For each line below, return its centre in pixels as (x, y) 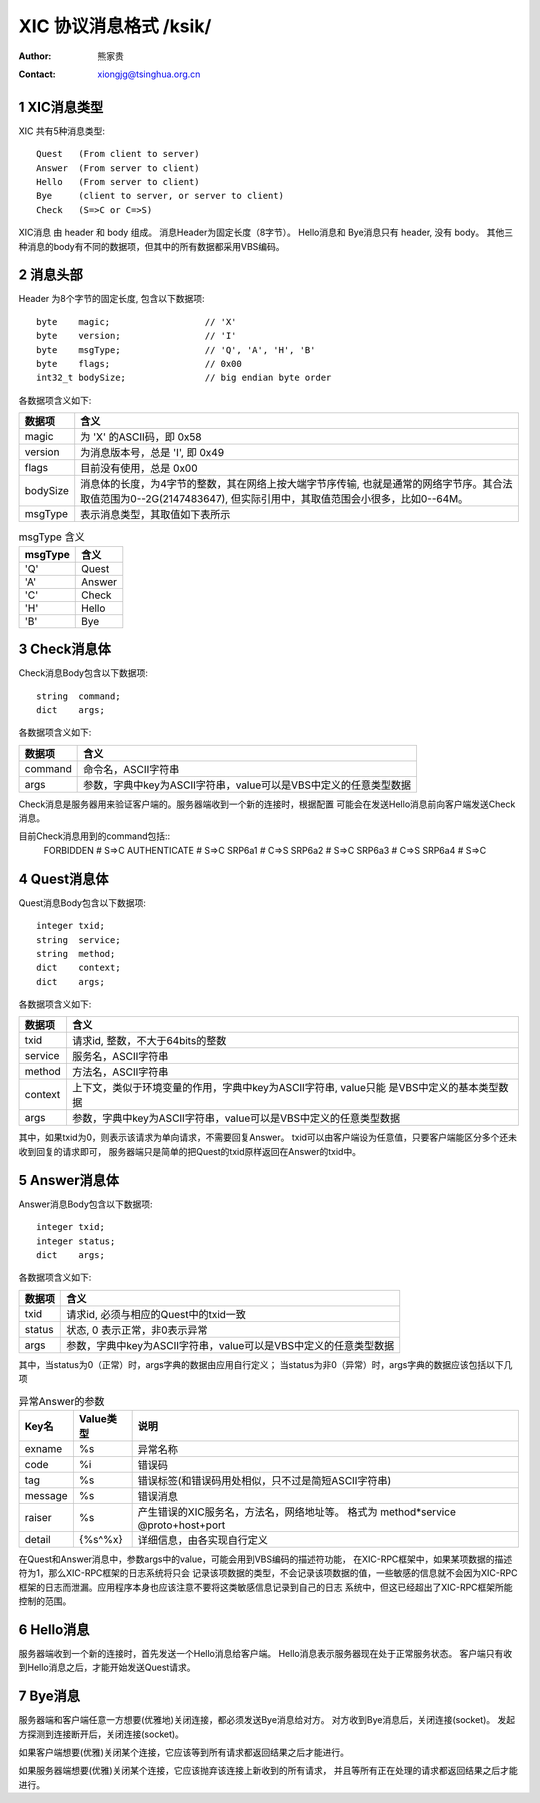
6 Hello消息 (54, 1629)
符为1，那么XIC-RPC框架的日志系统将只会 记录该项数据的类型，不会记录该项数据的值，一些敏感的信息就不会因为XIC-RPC (268, 1573)
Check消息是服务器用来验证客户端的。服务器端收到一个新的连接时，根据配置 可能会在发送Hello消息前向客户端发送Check (267, 804)
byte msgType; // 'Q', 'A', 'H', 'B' (176, 349)
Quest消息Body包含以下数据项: (82, 902)
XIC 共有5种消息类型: (61, 131)
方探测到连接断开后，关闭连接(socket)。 (101, 1734)
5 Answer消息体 (69, 1180)
